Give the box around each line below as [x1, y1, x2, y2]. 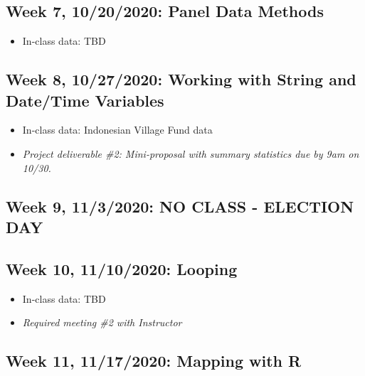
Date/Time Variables [6, 89, 164, 111]
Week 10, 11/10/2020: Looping [6, 257, 238, 279]
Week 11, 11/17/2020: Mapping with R [6, 350, 302, 372]
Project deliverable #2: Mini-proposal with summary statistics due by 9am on [22, 146, 359, 161]
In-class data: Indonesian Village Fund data [22, 122, 213, 137]
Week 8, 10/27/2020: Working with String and [6, 68, 356, 90]
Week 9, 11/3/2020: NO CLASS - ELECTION [6, 195, 354, 217]
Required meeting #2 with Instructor [22, 315, 182, 330]
